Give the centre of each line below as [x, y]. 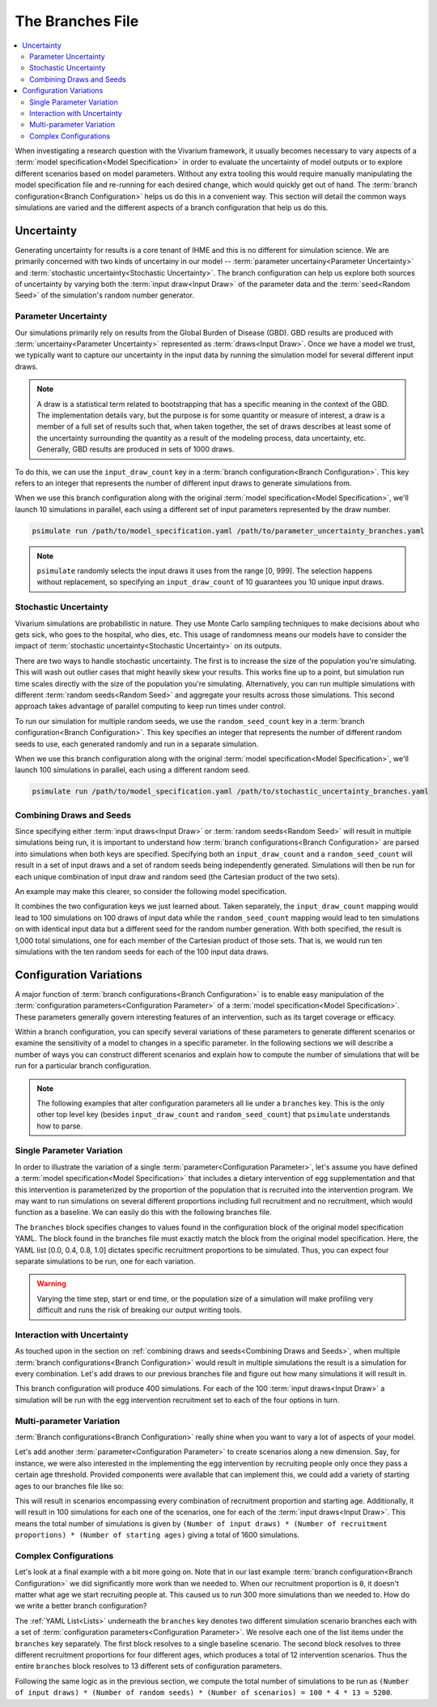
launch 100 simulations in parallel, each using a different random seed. [132, 770]
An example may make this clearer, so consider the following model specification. [151, 891]
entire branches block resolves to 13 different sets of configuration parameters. [148, 1666]
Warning [51, 1284]
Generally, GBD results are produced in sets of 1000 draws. [136, 449]
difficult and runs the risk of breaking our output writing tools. [139, 1310]
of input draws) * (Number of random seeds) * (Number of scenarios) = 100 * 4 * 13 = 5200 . [204, 1692]
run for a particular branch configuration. [83, 1066]
